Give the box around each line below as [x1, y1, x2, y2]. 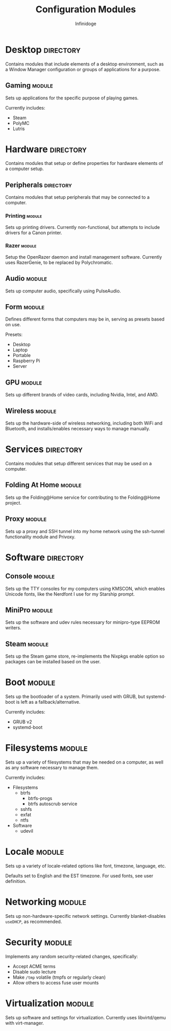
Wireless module [5, 406, 57, 415]
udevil [20, 828, 33, 834]
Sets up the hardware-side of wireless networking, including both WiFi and [5, 420, 163, 426]
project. [5, 499, 22, 506]
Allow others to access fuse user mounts [12, 979, 99, 985]
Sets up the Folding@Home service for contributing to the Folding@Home [5, 494, 160, 500]
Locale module [5, 846, 64, 857]
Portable [12, 352, 31, 359]
